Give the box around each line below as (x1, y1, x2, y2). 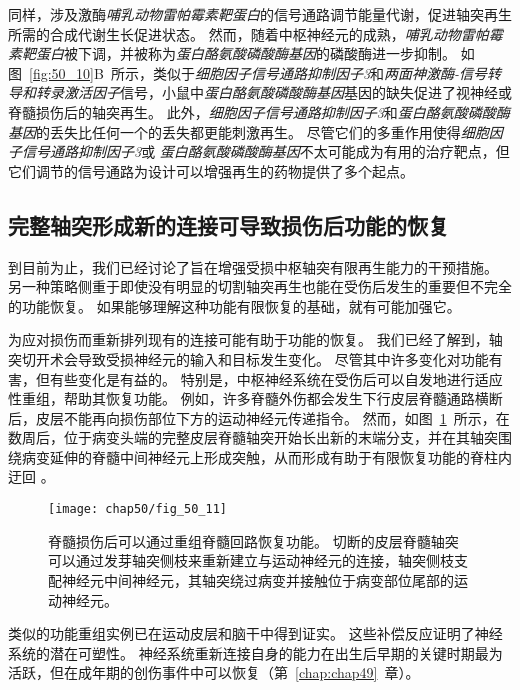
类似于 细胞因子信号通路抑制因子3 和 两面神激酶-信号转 (152, 62, 502, 83)
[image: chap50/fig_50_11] (48, 502, 227, 517)
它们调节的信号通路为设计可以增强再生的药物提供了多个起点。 (8, 160, 414, 181)
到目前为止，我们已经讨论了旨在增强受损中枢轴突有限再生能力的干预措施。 (8, 256, 498, 277)
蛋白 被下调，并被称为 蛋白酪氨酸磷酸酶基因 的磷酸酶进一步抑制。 (35, 43, 456, 64)
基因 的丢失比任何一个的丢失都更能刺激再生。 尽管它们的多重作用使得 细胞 (8, 121, 489, 142)
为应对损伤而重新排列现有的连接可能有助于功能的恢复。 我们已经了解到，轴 (8, 329, 503, 350)
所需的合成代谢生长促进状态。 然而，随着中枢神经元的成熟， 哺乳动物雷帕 (8, 23, 489, 44)
